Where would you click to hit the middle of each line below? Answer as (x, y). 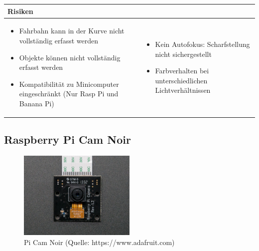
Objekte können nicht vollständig (70, 57)
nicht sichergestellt (183, 54)
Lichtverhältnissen (183, 90)
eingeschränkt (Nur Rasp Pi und (69, 94)
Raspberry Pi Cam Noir (67, 139)
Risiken (20, 11)
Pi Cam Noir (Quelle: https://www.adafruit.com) (99, 242)
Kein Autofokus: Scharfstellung (202, 44)
